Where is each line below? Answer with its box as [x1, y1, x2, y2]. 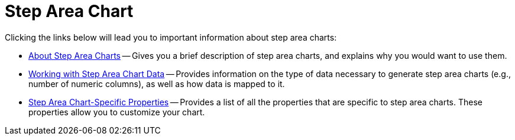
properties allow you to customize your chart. [28, 106, 205, 117]
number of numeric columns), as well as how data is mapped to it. [28, 78, 285, 89]
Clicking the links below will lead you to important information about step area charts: [5, 32, 337, 42]
